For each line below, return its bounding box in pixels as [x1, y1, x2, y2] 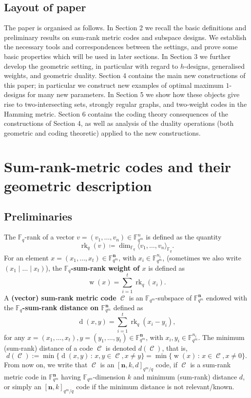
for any [4, 332, 25, 342]
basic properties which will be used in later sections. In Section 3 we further [4, 51, 231, 61]
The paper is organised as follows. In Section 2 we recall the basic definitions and [4, 22, 247, 33]
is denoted [105, 342, 136, 353]
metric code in [4, 372, 47, 381]
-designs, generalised [184, 60, 245, 71]
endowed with [206, 292, 247, 302]
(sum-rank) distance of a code [4, 342, 93, 353]
